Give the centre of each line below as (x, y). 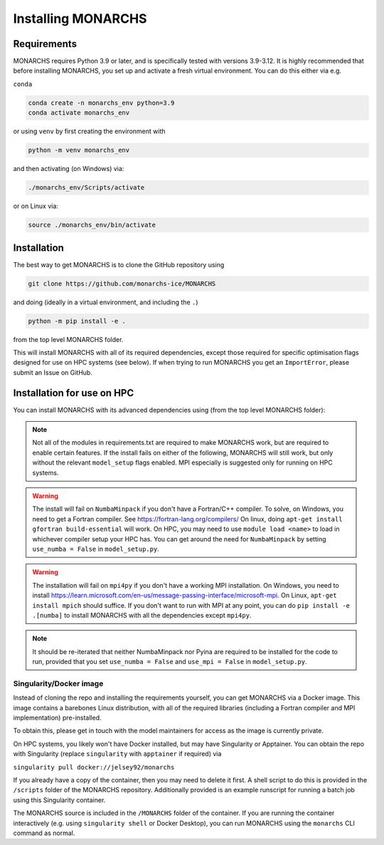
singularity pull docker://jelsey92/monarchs (94, 767)
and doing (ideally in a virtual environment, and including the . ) (106, 302)
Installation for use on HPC (74, 393)
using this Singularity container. (59, 800)
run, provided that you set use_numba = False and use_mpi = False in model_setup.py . (170, 662)
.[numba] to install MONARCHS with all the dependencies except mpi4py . (142, 615)
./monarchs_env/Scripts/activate (86, 188)
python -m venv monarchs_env (79, 150)
